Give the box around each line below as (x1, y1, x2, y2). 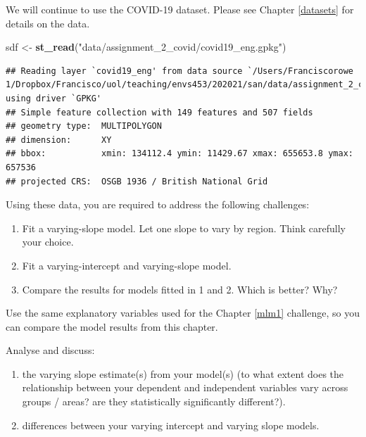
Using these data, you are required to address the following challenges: (6, 197, 310, 212)
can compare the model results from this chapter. (6, 319, 218, 334)
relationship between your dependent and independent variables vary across (22, 380, 348, 395)
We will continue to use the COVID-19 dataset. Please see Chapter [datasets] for (6, 2, 354, 16)
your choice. (22, 234, 74, 249)
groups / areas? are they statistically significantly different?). (22, 394, 286, 409)
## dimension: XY (6, 134, 112, 145)
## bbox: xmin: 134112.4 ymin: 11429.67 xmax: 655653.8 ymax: (6, 148, 353, 159)
